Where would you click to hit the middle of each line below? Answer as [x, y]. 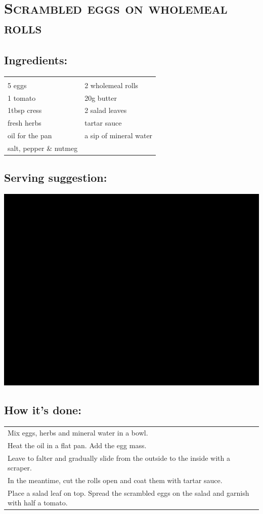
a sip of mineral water [119, 135]
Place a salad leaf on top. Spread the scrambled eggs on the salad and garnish [128, 492]
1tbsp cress [25, 110]
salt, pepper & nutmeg [43, 148]
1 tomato [22, 97]
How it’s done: [43, 410]
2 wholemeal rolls [112, 85]
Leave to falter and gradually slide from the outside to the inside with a [119, 458]
